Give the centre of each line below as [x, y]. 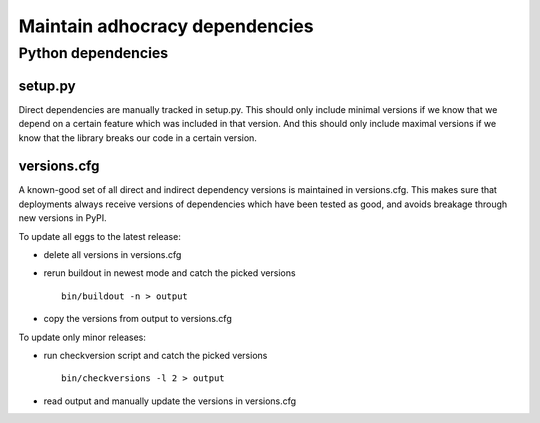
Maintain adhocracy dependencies [166, 26]
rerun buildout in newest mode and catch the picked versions [169, 273]
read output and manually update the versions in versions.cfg [170, 401]
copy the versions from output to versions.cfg [137, 319]
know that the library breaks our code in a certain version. [137, 137]
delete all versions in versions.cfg [112, 254]
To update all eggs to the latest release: [100, 236]
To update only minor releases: [82, 337]
